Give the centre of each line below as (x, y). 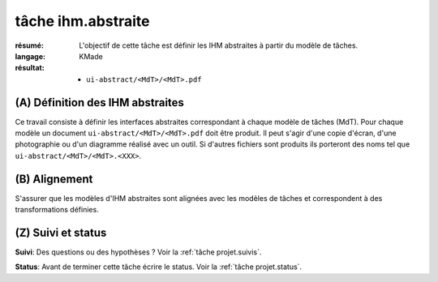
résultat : (30, 68)
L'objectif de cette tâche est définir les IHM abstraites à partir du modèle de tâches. (219, 45)
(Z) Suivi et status (61, 232)
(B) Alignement (54, 179)
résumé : (30, 45)
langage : (30, 56)
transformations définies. (57, 210)
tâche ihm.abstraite (82, 21)
